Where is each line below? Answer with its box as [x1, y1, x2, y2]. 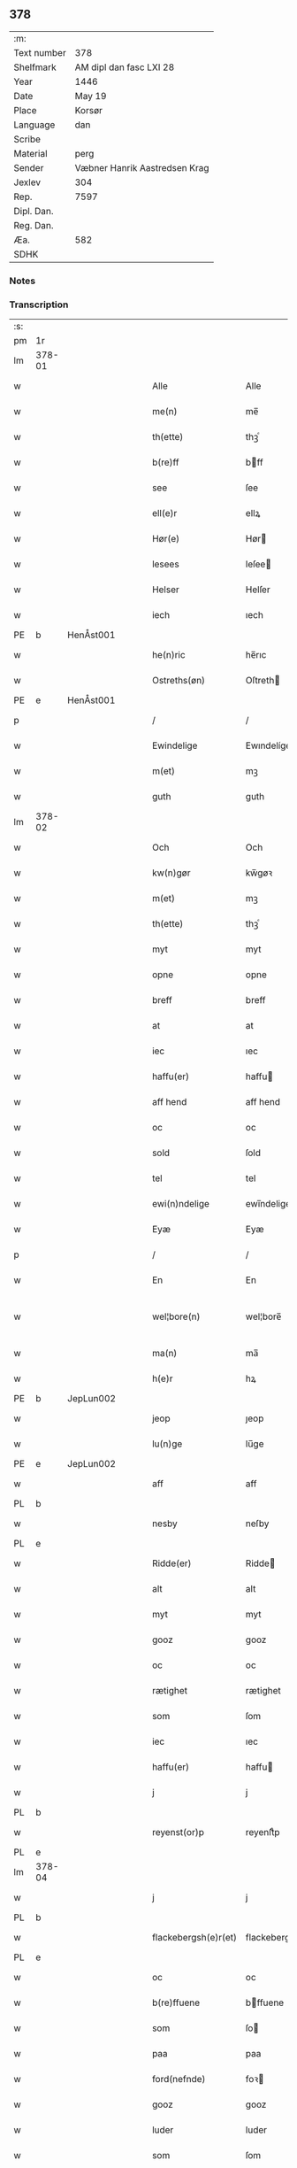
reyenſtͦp [245, 1826, 280, 1839]
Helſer [245, 583, 271, 596]
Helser [151, 583, 179, 596]
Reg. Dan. [13, 219, 55, 231]
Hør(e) [151, 533, 179, 545]
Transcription [9, 298, 69, 311]
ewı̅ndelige [245, 1198, 292, 1210]
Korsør [74, 104, 103, 116]
